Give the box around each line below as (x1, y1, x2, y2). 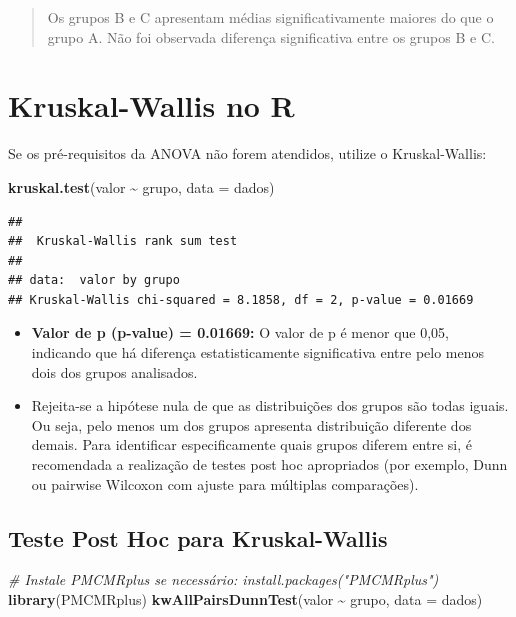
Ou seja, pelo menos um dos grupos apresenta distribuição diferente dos (31, 414, 472, 435)
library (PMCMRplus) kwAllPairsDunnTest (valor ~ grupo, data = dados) (8, 589, 483, 610)
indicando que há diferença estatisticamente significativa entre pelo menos (31, 342, 485, 363)
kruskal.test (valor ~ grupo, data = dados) (8, 176, 275, 197)
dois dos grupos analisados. (31, 361, 198, 382)
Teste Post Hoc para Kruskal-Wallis (8, 522, 388, 553)
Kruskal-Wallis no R (8, 85, 295, 126)
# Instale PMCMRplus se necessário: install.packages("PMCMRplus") (8, 569, 439, 590)
